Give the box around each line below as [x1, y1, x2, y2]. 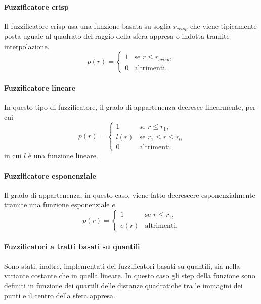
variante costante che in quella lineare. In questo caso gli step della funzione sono [4, 270, 255, 281]
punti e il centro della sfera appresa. [4, 290, 115, 300]
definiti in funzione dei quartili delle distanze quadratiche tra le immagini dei [4, 280, 243, 291]
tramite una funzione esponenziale [4, 199, 110, 210]
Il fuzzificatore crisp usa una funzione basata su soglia [4, 20, 171, 31]
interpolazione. [4, 40, 50, 51]
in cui [4, 150, 22, 161]
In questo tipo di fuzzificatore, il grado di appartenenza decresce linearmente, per [4, 102, 256, 112]
